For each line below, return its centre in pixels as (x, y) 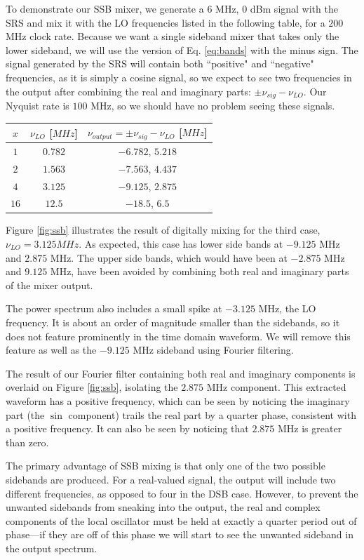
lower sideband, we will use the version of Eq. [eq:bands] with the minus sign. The (182, 49)
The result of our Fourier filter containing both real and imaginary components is (181, 373)
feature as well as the (51, 350)
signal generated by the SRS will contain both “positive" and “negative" (160, 64)
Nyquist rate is (38, 106)
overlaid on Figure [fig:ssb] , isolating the (92, 387)
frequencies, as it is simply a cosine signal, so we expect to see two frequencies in (179, 77)
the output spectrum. (52, 548)
